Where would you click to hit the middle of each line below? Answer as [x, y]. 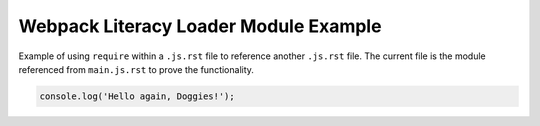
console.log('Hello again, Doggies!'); [137, 96]
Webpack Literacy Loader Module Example [200, 26]
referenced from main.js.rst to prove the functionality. [136, 69]
